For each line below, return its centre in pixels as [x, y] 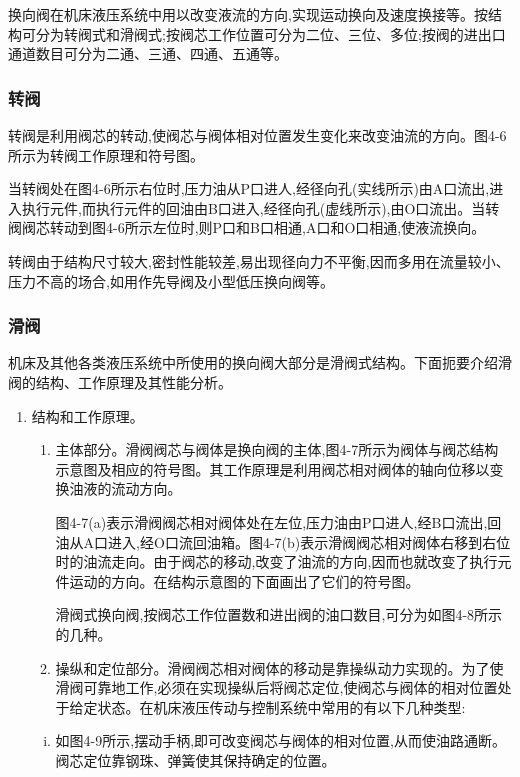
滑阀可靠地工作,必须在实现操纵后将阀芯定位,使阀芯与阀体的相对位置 [276, 687]
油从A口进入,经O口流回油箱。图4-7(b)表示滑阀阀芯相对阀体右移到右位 [283, 541]
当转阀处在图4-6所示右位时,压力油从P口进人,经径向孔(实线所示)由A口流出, [249, 188]
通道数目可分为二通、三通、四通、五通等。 [148, 53]
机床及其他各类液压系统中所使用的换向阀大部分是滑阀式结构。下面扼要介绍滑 [260, 362]
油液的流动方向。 [125, 488]
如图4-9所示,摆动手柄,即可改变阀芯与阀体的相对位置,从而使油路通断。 [280, 740]
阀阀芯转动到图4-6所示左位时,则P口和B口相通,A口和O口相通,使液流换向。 [247, 227]
